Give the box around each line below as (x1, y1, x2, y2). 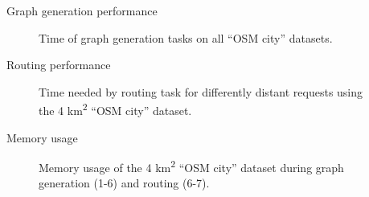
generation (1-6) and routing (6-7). (39, 174, 210, 191)
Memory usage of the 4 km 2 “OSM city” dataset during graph (39, 157, 344, 175)
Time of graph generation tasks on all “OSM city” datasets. (39, 29, 333, 46)
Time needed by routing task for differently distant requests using (39, 83, 363, 100)
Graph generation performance (6, 2, 158, 18)
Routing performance (6, 56, 111, 73)
